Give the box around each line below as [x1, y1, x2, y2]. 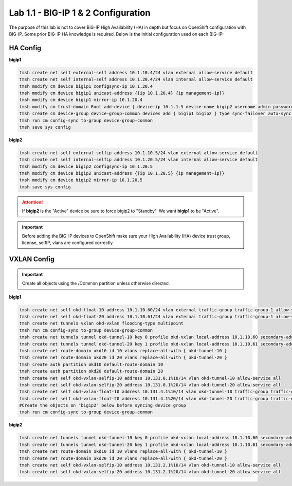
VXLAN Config [9, 255, 55, 263]
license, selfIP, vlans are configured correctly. [22, 240, 114, 246]
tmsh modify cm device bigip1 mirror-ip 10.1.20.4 [19, 97, 143, 102]
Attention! [22, 199, 43, 205]
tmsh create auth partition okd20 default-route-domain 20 [19, 368, 163, 374]
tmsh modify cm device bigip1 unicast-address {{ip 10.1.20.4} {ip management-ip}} [19, 90, 225, 96]
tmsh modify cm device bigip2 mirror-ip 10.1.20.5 [19, 177, 143, 183]
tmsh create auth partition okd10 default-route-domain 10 [19, 362, 163, 367]
